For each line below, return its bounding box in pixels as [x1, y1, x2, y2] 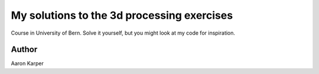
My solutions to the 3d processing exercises [11, 9, 233, 22]
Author [11, 45, 38, 55]
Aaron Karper [11, 60, 44, 67]
